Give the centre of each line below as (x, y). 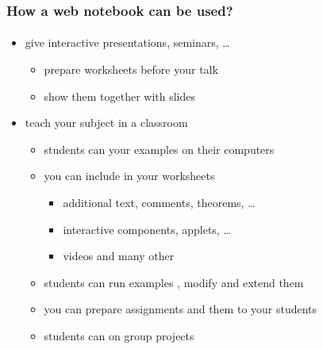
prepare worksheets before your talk (131, 69)
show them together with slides (120, 96)
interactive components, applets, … (147, 229)
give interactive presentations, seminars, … (127, 42)
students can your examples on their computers (159, 149)
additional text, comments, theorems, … (159, 202)
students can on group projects (119, 335)
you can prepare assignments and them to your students (181, 309)
